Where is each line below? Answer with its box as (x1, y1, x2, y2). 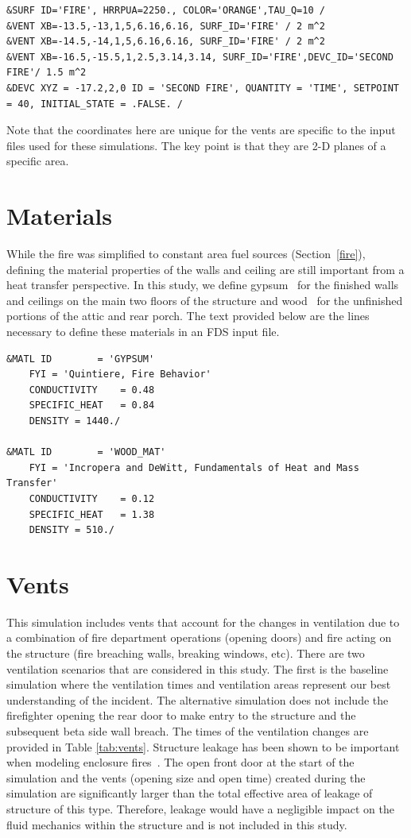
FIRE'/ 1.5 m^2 (6, 67, 87, 79)
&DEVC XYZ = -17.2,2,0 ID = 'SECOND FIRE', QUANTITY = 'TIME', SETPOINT (6, 82, 399, 94)
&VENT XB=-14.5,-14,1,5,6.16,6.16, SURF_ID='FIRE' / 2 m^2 (6, 36, 325, 48)
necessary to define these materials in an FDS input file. (6, 323, 280, 340)
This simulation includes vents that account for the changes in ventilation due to (6, 613, 400, 630)
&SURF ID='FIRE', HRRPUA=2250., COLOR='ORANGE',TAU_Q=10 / (6, 5, 325, 16)
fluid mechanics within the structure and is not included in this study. (6, 816, 347, 832)
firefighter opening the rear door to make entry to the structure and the (6, 707, 356, 724)
